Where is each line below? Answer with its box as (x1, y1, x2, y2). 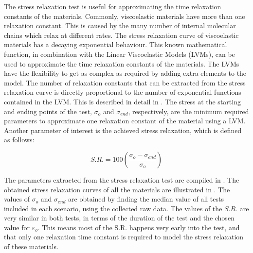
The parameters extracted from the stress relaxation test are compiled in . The (4, 174, 239, 185)
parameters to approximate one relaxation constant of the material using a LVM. (4, 116, 246, 126)
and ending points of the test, (4, 106, 92, 116)
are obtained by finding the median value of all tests (68, 194, 224, 204)
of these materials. (4, 241, 58, 252)
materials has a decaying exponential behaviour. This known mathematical (4, 39, 227, 50)
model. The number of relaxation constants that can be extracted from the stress (4, 77, 246, 87)
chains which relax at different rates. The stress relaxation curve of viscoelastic (4, 30, 239, 40)
